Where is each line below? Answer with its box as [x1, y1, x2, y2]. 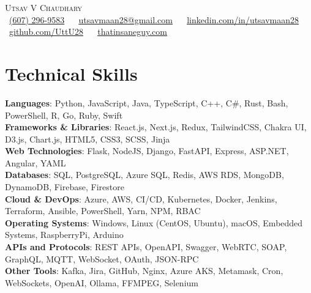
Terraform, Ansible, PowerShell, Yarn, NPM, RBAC [5, 204, 201, 217]
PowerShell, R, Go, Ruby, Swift [5, 108, 123, 121]
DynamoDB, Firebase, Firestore [5, 180, 124, 193]
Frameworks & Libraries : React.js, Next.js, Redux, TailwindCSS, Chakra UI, [5, 121, 307, 133]
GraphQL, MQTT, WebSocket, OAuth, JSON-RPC [5, 252, 199, 265]
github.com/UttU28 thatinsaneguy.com [9, 25, 167, 38]
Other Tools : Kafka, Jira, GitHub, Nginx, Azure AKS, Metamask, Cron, [5, 264, 283, 277]
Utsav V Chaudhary [5, 1, 82, 13]
